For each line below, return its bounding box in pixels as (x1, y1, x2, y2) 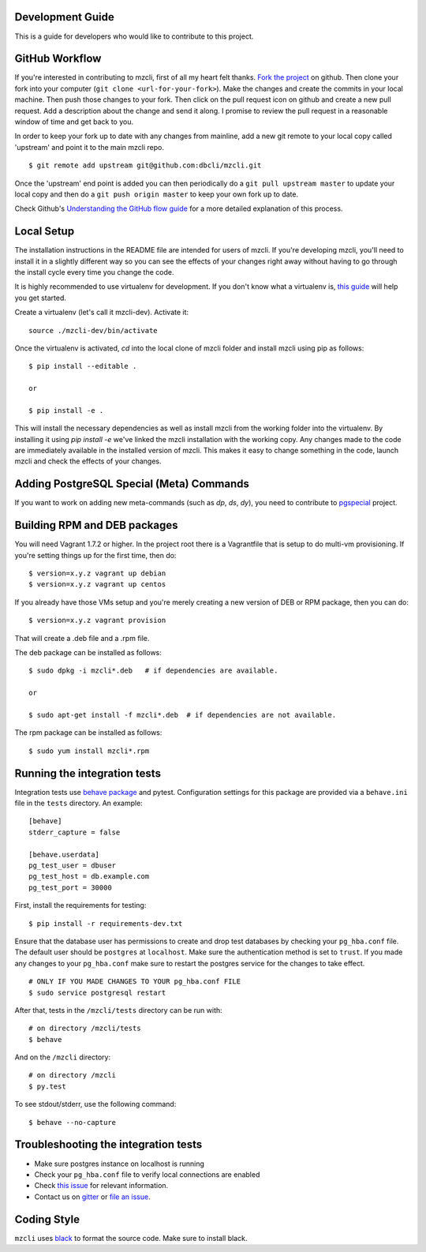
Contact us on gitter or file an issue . (34, 1192, 151, 1201)
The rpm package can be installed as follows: (14, 728, 163, 737)
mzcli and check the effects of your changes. (14, 456, 162, 466)
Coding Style (14, 1213, 80, 1226)
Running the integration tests (14, 767, 162, 780)
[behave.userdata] (28, 849, 100, 859)
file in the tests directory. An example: (14, 798, 144, 808)
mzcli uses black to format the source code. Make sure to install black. (14, 1233, 248, 1243)
